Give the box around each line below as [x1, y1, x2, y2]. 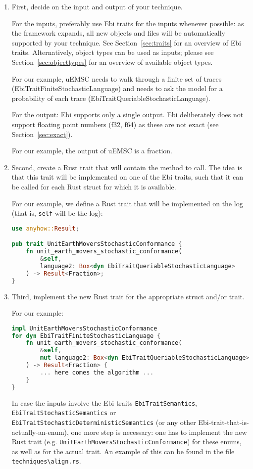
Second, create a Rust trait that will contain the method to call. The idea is [11, 162, 242, 172]
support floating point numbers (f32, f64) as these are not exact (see [11, 119, 219, 129]
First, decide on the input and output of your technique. [11, 1, 183, 11]
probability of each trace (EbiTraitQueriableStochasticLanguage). [11, 93, 210, 103]
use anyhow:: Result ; [11, 225, 79, 232]
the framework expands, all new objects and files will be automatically [11, 28, 225, 38]
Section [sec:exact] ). [11, 129, 73, 139]
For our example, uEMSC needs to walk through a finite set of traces [11, 73, 222, 84]
